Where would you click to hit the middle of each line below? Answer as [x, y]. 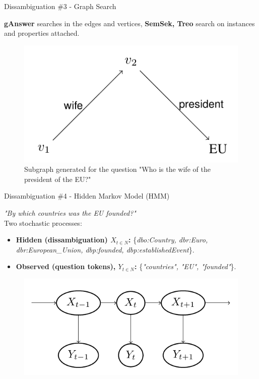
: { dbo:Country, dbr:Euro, [168, 240]
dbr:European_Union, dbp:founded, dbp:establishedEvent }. [105, 249]
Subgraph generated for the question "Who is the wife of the [117, 169]
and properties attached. [42, 33]
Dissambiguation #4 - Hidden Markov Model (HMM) [87, 196]
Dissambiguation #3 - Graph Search [60, 6]
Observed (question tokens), [66, 266]
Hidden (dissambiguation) [62, 240]
